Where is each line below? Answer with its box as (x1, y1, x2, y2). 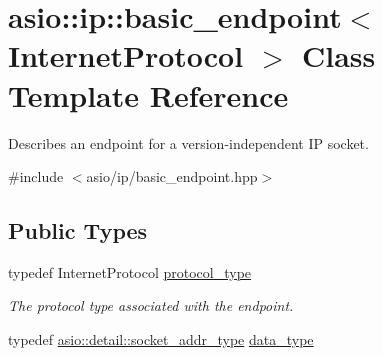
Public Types (8, 215, 148, 246)
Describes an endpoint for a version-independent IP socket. (8, 132, 369, 153)
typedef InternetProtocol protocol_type (8, 261, 252, 282)
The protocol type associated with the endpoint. (8, 295, 294, 316)
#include (8, 166, 64, 187)
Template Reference (8, 74, 289, 115)
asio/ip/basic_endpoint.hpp (86, 166, 258, 187)
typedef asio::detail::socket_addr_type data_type (8, 329, 314, 350)
